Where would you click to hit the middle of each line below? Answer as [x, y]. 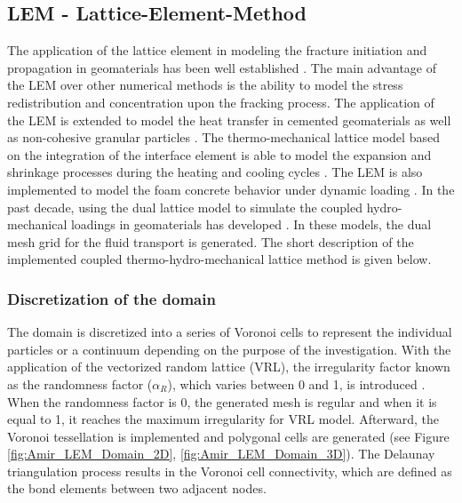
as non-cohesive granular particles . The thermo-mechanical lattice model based [223, 137]
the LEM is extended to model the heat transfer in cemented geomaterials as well [229, 120]
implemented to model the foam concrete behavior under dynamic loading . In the [231, 189]
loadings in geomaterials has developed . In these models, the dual [251, 224]
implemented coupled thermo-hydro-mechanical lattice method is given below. [219, 259]
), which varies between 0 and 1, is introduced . [296, 383]
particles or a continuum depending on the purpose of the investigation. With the [229, 349]
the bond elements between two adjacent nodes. [137, 488]
